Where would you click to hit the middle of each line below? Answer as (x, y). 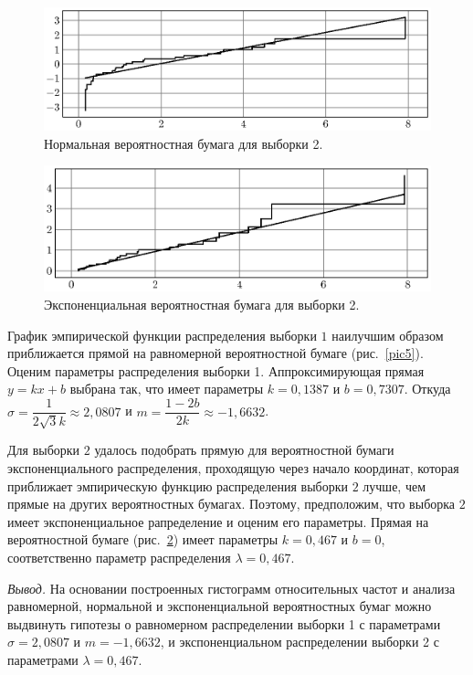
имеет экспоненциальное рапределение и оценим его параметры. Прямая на (218, 521)
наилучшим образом (388, 335)
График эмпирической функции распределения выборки (162, 335)
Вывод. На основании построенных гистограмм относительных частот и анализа (231, 588)
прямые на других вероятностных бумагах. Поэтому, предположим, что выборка (231, 504)
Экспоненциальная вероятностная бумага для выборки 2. (202, 305)
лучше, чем (394, 485)
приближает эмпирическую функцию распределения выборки (178, 485)
